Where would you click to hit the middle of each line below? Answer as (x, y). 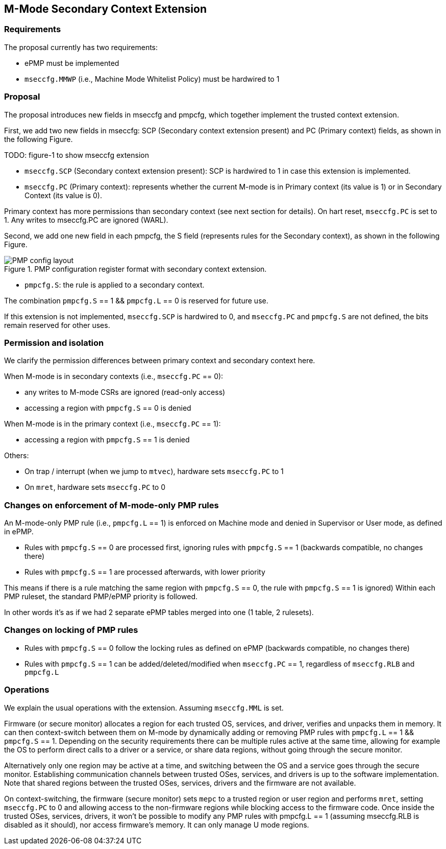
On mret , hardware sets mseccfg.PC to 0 (95, 487)
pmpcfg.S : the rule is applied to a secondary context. (115, 285)
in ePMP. (19, 532)
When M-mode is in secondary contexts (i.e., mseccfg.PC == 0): (114, 376)
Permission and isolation (54, 343)
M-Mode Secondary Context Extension (105, 9)
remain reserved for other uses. (57, 325)
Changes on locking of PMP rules (71, 630)
